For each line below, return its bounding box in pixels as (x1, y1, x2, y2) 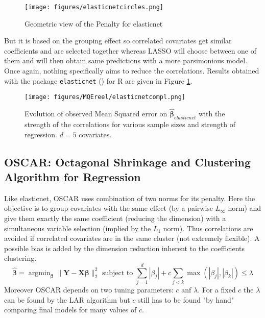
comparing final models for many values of (4, 304, 137, 315)
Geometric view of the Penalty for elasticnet (25, 18, 163, 29)
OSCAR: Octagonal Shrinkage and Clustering (4, 154, 251, 169)
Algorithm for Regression (4, 168, 141, 184)
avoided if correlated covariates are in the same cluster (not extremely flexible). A (4, 233, 260, 243)
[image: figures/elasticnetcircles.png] (25, 4, 164, 11)
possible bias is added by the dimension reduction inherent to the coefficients (4, 242, 245, 253)
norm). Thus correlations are (163, 223, 253, 233)
